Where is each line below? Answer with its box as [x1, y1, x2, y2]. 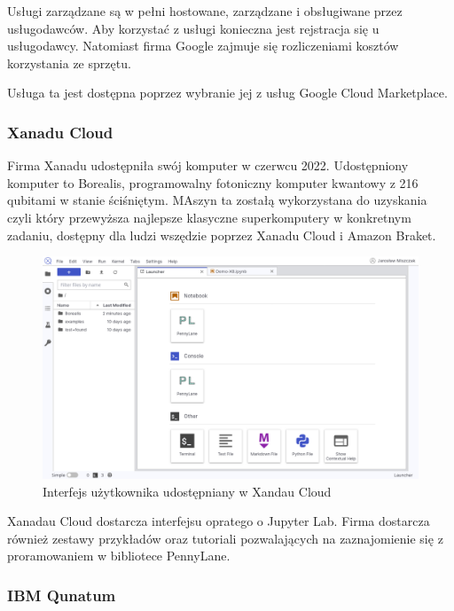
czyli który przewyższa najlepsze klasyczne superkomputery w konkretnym [7, 208, 411, 226]
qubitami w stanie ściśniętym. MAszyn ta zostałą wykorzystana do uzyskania [7, 191, 427, 209]
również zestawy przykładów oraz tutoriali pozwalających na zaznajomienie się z [7, 529, 443, 547]
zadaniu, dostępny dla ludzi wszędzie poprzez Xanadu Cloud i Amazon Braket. [7, 225, 436, 244]
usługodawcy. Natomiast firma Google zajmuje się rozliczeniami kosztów [7, 36, 399, 55]
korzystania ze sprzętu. [7, 53, 131, 72]
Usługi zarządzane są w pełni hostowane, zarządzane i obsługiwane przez [7, 2, 403, 20]
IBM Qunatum [7, 584, 116, 606]
